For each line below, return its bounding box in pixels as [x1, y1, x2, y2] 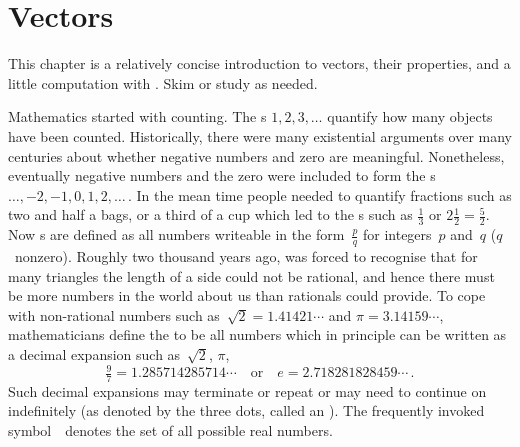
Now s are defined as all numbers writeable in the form [8, 224, 345, 245]
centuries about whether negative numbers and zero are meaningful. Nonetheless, [8, 145, 505, 166]
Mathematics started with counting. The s [8, 106, 267, 127]
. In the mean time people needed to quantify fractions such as [127, 184, 512, 205]
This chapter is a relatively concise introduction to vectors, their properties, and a [8, 53, 511, 74]
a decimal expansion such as [8, 343, 181, 364]
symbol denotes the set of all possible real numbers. [8, 420, 333, 441]
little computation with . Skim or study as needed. [8, 72, 318, 93]
